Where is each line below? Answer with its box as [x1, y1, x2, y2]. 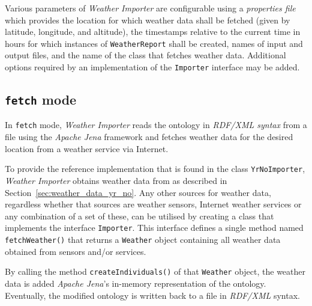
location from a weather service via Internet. [5, 142, 169, 155]
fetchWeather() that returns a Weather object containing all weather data [5, 233, 281, 245]
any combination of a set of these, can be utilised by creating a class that [5, 209, 274, 222]
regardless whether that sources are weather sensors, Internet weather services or [5, 198, 302, 210]
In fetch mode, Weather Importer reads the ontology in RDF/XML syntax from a [5, 118, 307, 131]
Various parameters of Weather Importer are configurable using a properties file [5, 2, 296, 14]
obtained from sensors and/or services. [5, 245, 146, 257]
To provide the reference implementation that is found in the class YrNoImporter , [5, 162, 305, 175]
